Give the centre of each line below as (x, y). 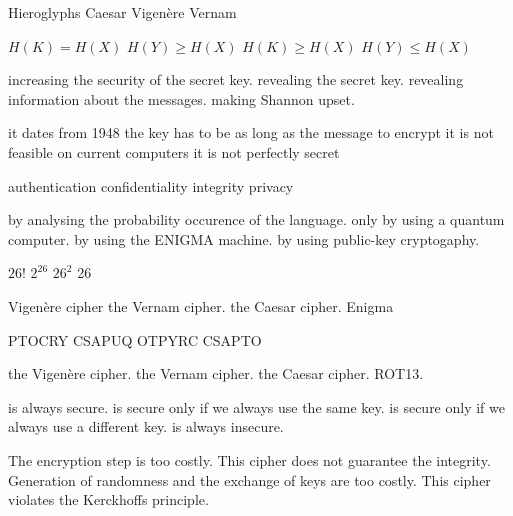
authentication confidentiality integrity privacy (151, 185)
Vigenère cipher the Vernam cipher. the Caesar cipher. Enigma (201, 305)
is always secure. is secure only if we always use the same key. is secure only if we (256, 406)
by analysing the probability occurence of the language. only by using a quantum (256, 219)
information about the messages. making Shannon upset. (181, 98)
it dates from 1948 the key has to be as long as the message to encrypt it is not (251, 132)
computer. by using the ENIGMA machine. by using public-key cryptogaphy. (244, 238)
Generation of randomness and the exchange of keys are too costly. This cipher (249, 479)
